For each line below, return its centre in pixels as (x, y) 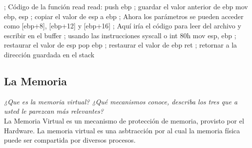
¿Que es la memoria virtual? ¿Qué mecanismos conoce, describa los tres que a (121, 101)
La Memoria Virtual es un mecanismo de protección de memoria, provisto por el (124, 120)
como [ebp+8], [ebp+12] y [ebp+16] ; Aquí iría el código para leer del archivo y (123, 26)
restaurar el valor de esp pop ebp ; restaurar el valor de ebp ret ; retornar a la (121, 45)
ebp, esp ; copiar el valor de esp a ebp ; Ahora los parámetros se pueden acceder (124, 16)
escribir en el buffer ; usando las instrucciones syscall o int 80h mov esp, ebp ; (120, 35)
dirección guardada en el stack (49, 54)
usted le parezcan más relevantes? (54, 111)
